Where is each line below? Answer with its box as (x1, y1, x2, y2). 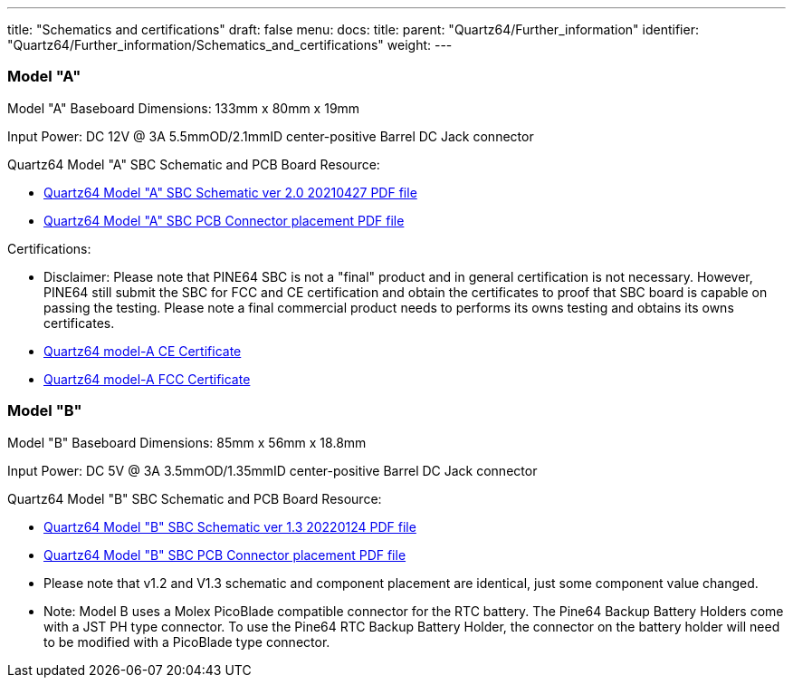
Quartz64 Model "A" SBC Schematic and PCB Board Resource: (7, 156, 380, 172)
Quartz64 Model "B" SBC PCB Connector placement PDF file (43, 546, 406, 563)
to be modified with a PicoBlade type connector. (43, 633, 330, 650)
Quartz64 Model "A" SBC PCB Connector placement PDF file (43, 212, 405, 228)
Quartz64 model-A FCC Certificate (43, 371, 251, 387)
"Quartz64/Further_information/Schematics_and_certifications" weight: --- (7, 37, 453, 53)
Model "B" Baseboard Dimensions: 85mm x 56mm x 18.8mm (7, 434, 367, 450)
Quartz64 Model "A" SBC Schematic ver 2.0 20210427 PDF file (43, 184, 417, 200)
